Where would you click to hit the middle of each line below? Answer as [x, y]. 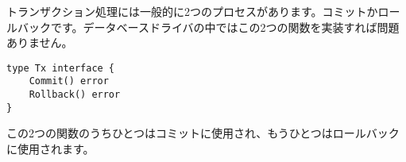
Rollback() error [75, 95]
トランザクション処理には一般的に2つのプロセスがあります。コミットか [192, 11]
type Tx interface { [61, 68]
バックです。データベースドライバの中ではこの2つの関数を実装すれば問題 [208, 27]
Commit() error [69, 81]
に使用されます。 [50, 148]
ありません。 [40, 42]
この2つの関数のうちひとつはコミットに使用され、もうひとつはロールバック [203, 133]
